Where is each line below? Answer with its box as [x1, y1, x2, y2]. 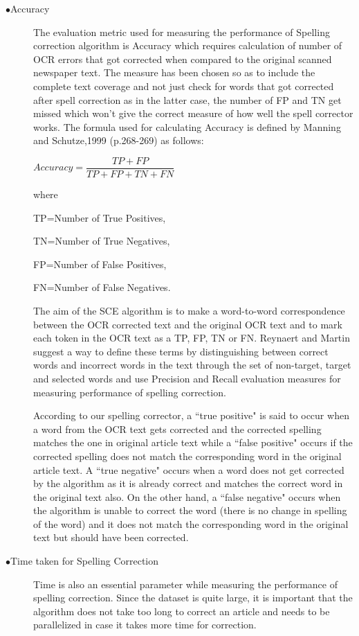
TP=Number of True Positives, [33, 210, 166, 224]
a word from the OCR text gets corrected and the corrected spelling [33, 421, 322, 436]
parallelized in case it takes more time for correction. [33, 617, 257, 632]
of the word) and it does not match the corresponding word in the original [33, 516, 349, 531]
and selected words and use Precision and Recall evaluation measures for [33, 371, 341, 385]
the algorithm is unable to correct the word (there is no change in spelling [33, 503, 347, 518]
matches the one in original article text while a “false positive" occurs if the [33, 435, 353, 450]
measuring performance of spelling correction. [33, 385, 226, 399]
